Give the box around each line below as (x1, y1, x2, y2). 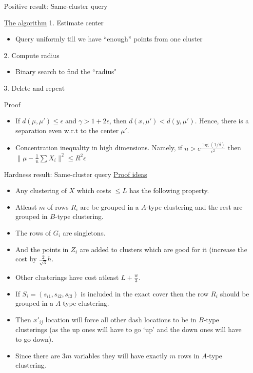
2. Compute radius (4, 50, 59, 60)
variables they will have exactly (74, 350, 168, 360)
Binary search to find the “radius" (15, 66, 117, 77)
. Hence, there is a (195, 116, 249, 126)
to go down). (15, 334, 54, 344)
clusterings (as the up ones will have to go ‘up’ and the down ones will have (15, 324, 242, 334)
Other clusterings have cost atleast (15, 272, 119, 282)
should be (220, 288, 249, 298)
